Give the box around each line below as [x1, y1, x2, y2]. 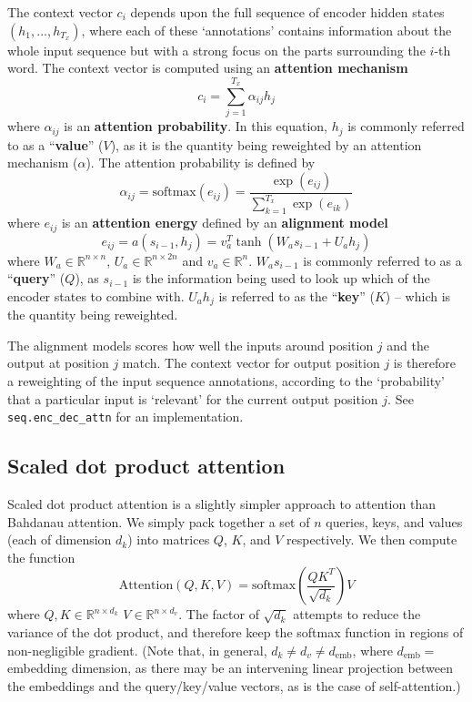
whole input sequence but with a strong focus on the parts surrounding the [7, 40, 426, 59]
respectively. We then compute [286, 530, 457, 549]
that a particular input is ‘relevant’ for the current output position [7, 389, 378, 408]
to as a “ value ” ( [7, 135, 104, 154]
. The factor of [178, 605, 259, 624]
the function [7, 547, 75, 566]
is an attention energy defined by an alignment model [61, 213, 388, 232]
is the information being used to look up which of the [132, 269, 430, 288]
